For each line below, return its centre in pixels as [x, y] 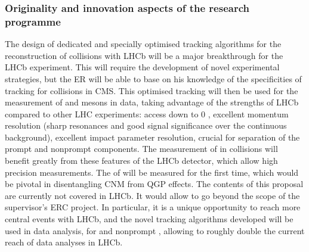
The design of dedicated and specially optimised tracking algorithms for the [143, 44]
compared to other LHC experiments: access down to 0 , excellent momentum [147, 113]
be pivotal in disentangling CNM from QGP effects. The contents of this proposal [154, 184]
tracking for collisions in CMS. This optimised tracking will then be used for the [152, 90]
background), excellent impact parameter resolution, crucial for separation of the [152, 137]
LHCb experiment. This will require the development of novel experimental [142, 67]
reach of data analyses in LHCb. [64, 242]
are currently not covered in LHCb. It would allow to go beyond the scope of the [152, 195]
